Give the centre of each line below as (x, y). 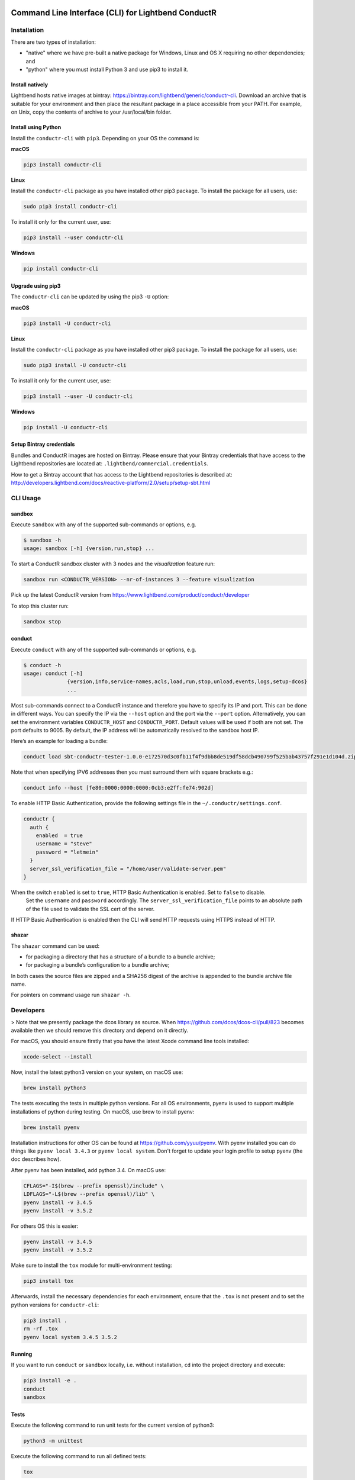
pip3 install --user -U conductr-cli (78, 396)
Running (22, 1354)
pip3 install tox (49, 1281)
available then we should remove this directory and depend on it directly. (100, 1031)
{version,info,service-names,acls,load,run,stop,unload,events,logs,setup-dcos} (187, 682)
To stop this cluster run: (40, 606)
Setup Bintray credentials (43, 445)
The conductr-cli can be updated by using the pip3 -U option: (90, 297)
